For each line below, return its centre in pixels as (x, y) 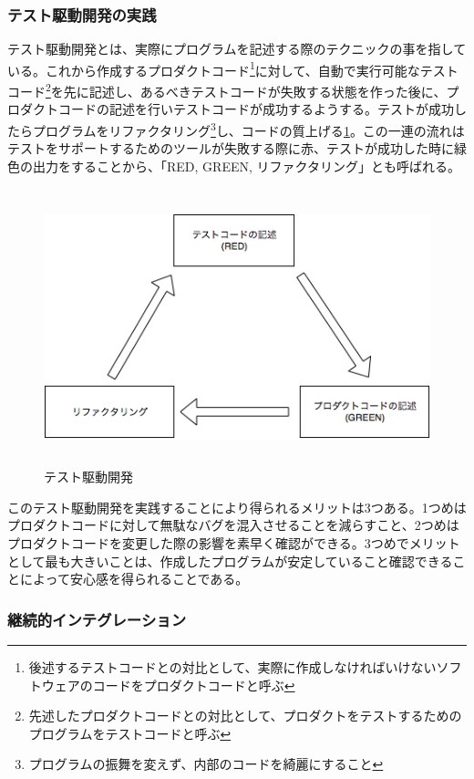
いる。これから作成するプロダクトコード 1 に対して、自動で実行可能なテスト (233, 68)
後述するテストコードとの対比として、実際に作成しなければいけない (232, 667)
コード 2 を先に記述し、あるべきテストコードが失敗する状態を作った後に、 (227, 90)
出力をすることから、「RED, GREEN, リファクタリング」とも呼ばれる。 (246, 166)
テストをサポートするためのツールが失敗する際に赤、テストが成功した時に (231, 148)
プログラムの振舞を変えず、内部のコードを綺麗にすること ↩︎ (206, 764)
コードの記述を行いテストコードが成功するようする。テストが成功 (256, 109)
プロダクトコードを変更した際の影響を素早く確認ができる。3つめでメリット (234, 543)
